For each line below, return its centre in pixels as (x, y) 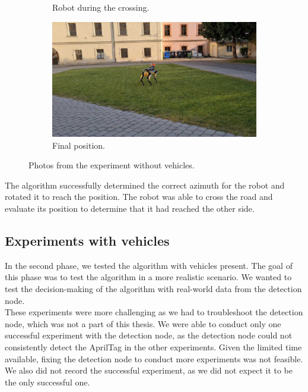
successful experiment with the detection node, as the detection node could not (149, 335)
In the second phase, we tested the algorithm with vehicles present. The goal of (149, 265)
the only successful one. (47, 382)
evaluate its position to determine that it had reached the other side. (130, 208)
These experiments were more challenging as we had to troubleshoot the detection (154, 312)
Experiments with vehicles (87, 241)
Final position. (79, 145)
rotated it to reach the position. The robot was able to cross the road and (139, 197)
